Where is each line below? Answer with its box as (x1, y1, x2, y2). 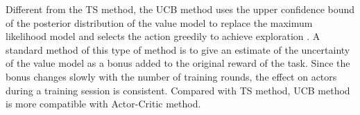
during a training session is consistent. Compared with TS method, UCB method (6, 83, 350, 97)
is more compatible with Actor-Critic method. (6, 96, 201, 111)
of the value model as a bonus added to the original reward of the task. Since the (6, 56, 350, 70)
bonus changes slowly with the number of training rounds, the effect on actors (6, 69, 337, 83)
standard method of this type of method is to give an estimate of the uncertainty (6, 42, 350, 56)
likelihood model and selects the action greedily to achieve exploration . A (6, 29, 320, 43)
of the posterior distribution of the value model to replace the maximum (6, 15, 313, 30)
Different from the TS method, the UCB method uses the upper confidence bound (6, 2, 355, 16)
